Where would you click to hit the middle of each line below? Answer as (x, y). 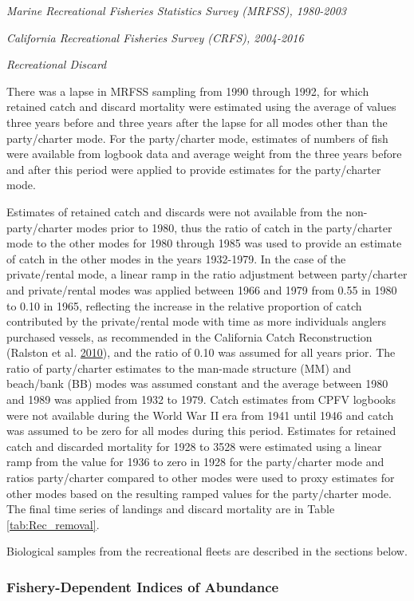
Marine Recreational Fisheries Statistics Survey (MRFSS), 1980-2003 (176, 10)
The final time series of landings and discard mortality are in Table (171, 509)
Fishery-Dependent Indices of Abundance (143, 586)
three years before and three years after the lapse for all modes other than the (197, 122)
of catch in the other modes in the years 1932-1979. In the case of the (176, 258)
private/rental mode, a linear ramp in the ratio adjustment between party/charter (207, 274)
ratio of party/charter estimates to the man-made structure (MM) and (179, 368)
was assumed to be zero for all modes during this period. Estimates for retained (201, 431)
